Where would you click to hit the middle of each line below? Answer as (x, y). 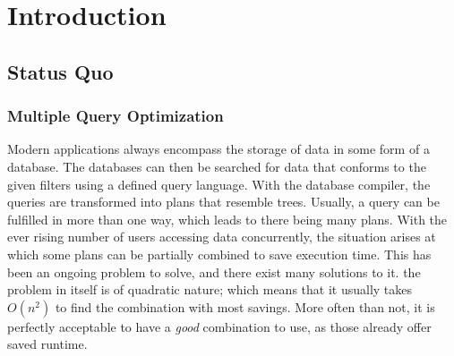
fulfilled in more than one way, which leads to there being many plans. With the (227, 219)
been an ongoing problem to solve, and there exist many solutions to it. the (214, 271)
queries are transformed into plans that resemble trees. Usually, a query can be (223, 202)
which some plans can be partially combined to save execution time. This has (219, 254)
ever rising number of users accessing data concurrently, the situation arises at (222, 237)
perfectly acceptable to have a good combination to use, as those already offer (219, 326)
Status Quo (60, 71)
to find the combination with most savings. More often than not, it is (245, 306)
